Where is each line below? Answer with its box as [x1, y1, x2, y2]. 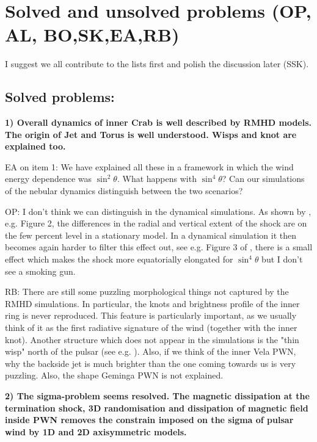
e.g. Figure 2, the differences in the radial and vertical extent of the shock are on [5, 217, 307, 230]
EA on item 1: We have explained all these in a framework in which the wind [5, 160, 294, 173]
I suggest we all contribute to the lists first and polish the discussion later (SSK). [5, 57, 309, 70]
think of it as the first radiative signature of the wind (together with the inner [5, 321, 297, 334]
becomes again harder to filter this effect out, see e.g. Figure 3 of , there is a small [5, 241, 313, 253]
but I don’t [261, 253, 303, 266]
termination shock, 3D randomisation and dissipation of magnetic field [5, 401, 308, 414]
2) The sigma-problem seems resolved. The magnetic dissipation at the [5, 389, 310, 402]
